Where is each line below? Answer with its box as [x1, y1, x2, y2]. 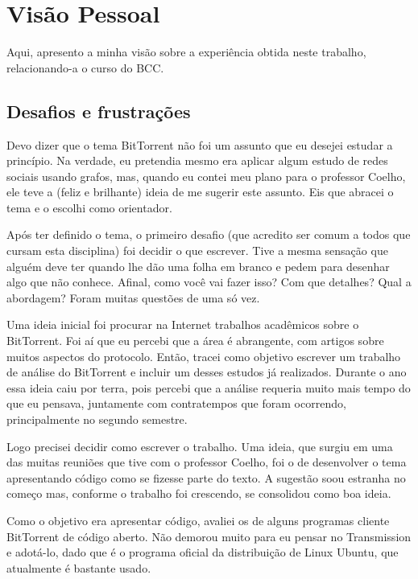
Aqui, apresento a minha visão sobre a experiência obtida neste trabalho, [6, 43, 366, 60]
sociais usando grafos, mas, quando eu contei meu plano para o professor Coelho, [6, 167, 406, 184]
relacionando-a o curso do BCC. [6, 59, 164, 76]
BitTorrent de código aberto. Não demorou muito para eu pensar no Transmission [6, 528, 412, 544]
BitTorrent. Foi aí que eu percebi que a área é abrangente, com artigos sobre [6, 332, 384, 349]
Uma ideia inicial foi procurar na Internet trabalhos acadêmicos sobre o [6, 316, 359, 333]
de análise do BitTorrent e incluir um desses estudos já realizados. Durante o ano [6, 363, 407, 380]
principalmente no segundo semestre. [6, 411, 188, 428]
